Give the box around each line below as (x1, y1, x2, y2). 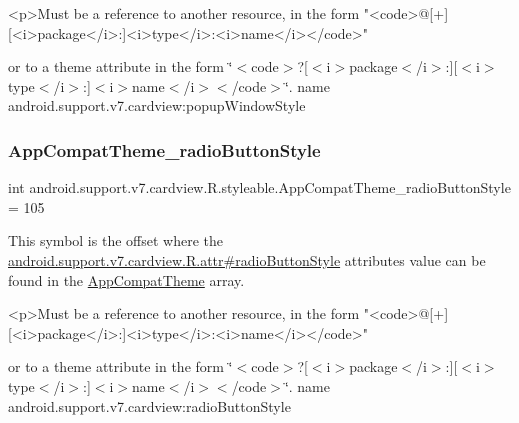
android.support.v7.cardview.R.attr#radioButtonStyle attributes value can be (8, 249, 486, 270)
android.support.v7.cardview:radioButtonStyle (8, 395, 291, 416)
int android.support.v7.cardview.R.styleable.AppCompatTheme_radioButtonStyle (8, 177, 511, 198)
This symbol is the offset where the (8, 230, 223, 251)
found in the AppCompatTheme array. (8, 269, 245, 290)
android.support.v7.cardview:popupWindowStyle (8, 95, 306, 116)
